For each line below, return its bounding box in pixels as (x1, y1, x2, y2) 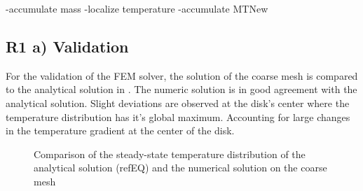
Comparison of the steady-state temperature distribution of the (34, 146, 306, 161)
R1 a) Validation (6, 35, 129, 57)
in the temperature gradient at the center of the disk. (6, 123, 235, 138)
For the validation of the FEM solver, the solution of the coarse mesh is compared (6, 68, 358, 83)
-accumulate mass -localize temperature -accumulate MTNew (6, 1, 268, 15)
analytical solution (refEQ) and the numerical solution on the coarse (34, 160, 327, 175)
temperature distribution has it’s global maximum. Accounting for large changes (6, 109, 350, 124)
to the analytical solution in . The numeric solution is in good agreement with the (6, 82, 357, 97)
